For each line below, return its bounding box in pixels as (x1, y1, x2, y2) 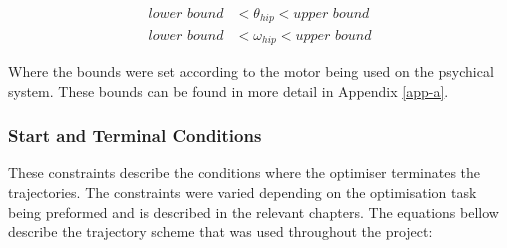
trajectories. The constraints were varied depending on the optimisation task (8, 181, 477, 202)
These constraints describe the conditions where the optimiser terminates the (8, 162, 481, 183)
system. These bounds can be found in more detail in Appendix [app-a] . (8, 80, 449, 101)
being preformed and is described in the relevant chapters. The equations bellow (8, 201, 499, 222)
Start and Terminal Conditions (8, 123, 262, 148)
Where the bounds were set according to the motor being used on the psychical (8, 60, 494, 81)
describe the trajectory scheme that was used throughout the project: (8, 221, 433, 242)
